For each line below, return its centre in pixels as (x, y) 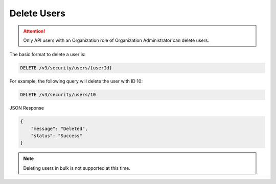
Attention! (34, 31)
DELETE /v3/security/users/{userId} (66, 68)
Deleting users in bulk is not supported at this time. (77, 168)
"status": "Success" (57, 136)
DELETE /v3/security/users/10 (58, 95)
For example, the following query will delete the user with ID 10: (76, 81)
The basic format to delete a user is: (48, 55)
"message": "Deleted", (59, 128)
